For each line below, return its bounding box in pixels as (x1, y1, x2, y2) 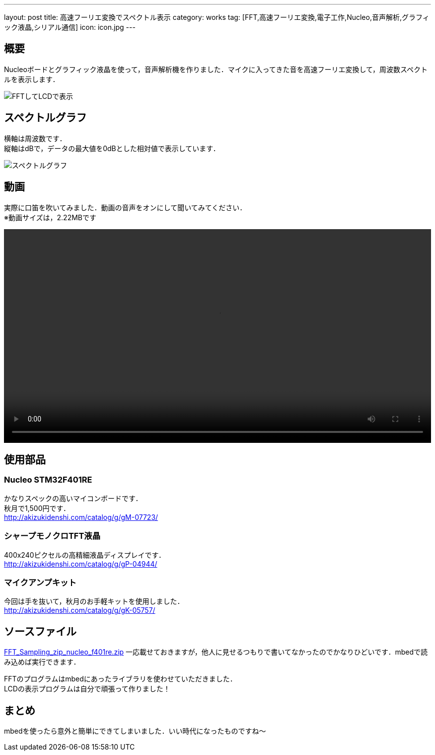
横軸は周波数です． (4, 134, 67, 143)
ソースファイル (4, 625, 76, 638)
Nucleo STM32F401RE (4, 475, 92, 485)
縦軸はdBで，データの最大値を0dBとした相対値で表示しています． (4, 144, 220, 153)
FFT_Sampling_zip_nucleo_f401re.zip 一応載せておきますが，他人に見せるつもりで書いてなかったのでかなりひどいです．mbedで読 (4, 648, 428, 657)
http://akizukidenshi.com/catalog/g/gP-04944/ (4, 559, 157, 568)
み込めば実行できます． (4, 658, 80, 667)
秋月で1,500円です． (4, 503, 70, 512)
